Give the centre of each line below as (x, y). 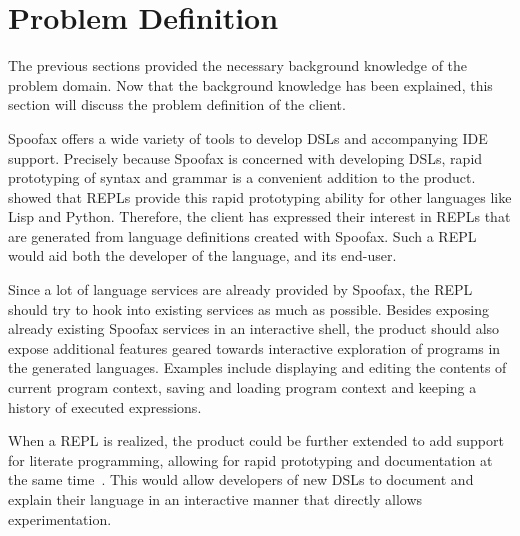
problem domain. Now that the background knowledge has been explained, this (250, 84)
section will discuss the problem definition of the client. (177, 104)
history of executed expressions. (105, 406)
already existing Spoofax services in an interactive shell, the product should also (254, 328)
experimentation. (60, 518)
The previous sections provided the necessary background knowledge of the (238, 65)
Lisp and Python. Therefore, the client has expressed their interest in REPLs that (259, 216)
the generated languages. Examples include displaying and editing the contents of (257, 367)
